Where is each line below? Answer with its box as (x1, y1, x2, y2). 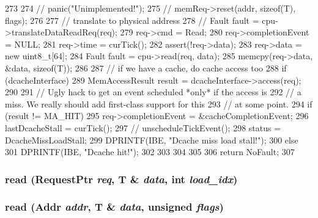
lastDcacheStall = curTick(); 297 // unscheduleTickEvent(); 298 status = (5, 121, 281, 134)
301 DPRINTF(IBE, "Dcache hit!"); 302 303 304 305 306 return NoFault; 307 (5, 145, 295, 158)
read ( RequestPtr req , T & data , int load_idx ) (5, 171, 238, 186)
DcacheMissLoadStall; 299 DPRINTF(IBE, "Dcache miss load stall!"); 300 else (5, 133, 298, 146)
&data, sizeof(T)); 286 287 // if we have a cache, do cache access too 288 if (5, 61, 287, 74)
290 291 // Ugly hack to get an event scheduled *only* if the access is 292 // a (5, 85, 301, 98)
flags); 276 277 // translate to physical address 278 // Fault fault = (5, 13, 259, 26)
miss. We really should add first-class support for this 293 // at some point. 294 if (5, 97, 312, 110)
